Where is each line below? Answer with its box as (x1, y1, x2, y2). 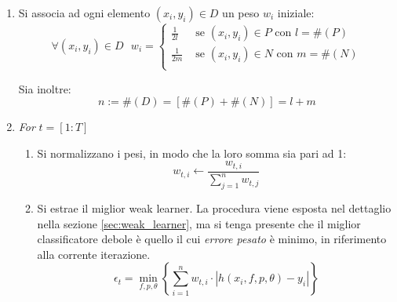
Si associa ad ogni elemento (18, 5, 151, 20)
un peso (222, 5, 260, 20)
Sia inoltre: (18, 80, 71, 96)
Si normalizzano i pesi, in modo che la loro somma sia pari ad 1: (37, 144, 347, 161)
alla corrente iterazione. (37, 246, 151, 262)
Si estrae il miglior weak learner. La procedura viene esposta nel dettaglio (37, 200, 392, 216)
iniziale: (277, 5, 315, 20)
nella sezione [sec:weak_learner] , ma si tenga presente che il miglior (37, 215, 361, 231)
